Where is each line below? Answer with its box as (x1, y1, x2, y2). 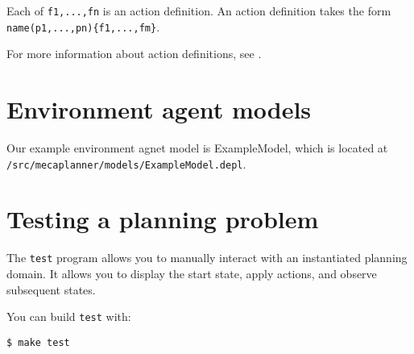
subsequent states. (6, 281, 96, 298)
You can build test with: (6, 308, 131, 325)
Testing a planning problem (6, 202, 319, 235)
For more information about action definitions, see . (6, 45, 262, 62)
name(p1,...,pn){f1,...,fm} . (6, 18, 160, 35)
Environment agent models (6, 93, 312, 126)
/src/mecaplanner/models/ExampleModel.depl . (6, 155, 246, 172)
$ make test (6, 336, 70, 348)
